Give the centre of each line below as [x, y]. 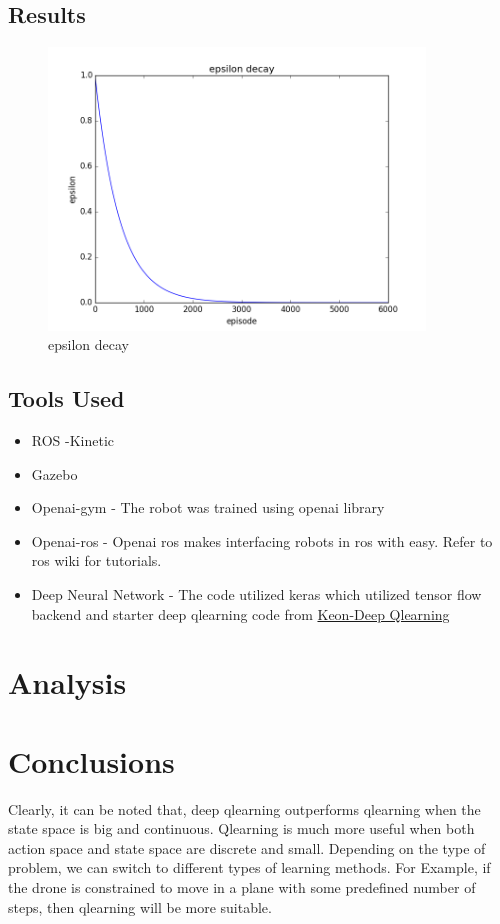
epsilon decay [88, 344]
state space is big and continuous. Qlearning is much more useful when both [241, 828]
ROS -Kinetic [73, 440]
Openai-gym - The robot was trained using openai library [208, 507]
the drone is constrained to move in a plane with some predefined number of [242, 887]
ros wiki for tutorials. [96, 560]
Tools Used [66, 398]
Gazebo [54, 473]
